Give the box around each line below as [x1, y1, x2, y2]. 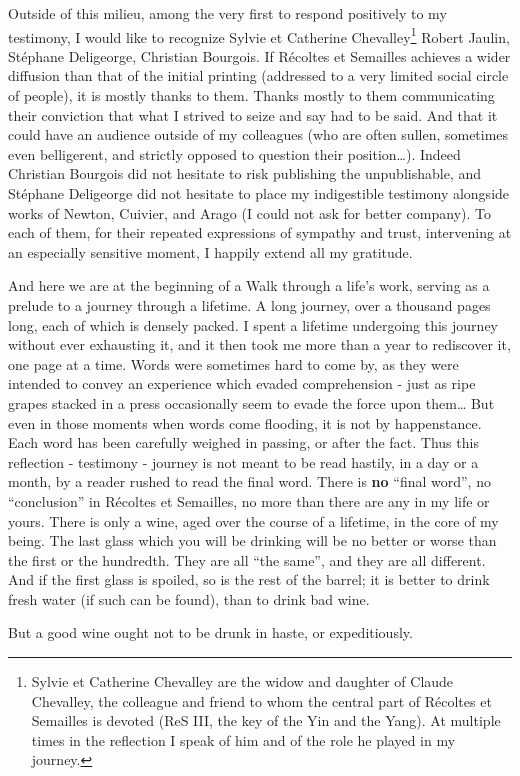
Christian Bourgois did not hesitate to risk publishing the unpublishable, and [8, 163, 481, 184]
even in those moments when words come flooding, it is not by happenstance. [8, 412, 482, 433]
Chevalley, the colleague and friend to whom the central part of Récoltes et [31, 690, 492, 711]
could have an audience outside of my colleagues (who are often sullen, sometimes [8, 124, 509, 145]
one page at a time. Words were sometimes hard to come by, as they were [8, 353, 459, 374]
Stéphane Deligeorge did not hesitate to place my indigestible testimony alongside [8, 183, 510, 203]
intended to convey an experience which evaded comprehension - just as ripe [8, 373, 476, 394]
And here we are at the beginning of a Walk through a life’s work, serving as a [8, 275, 490, 296]
